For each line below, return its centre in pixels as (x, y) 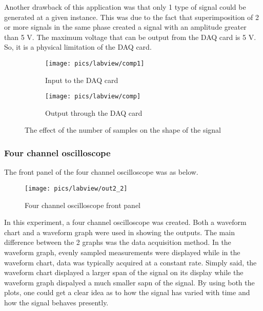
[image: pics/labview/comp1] (95, 63)
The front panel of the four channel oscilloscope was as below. (101, 172)
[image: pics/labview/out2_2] (76, 188)
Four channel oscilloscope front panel (83, 205)
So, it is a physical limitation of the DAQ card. (78, 47)
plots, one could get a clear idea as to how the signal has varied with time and (127, 292)
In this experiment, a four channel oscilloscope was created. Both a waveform (125, 222)
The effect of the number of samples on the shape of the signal (123, 130)
